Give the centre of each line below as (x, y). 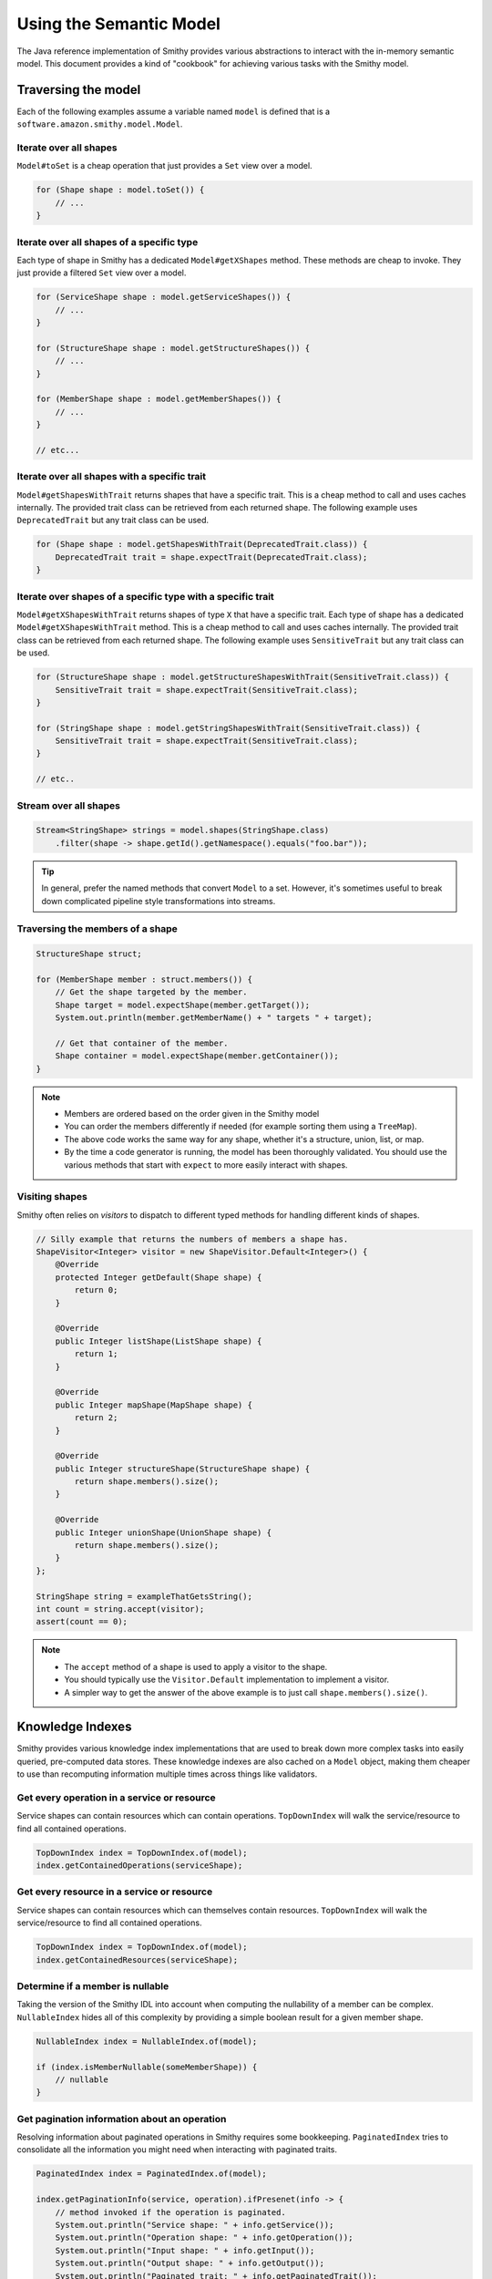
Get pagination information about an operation (122, 2119)
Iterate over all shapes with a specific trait (112, 477)
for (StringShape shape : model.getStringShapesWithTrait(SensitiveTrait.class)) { (228, 728)
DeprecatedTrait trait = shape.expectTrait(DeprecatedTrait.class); (211, 557)
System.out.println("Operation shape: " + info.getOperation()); (204, 2238)
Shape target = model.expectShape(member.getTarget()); (183, 1005)
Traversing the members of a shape (97, 929)
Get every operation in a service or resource (116, 1798)
